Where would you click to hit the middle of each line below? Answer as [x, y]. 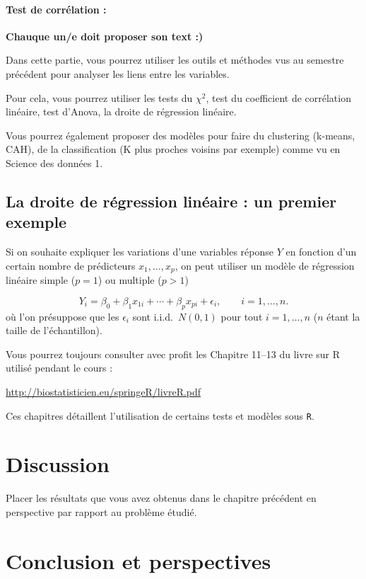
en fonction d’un [321, 252]
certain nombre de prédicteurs [71, 265]
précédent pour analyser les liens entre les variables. [118, 73]
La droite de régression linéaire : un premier [171, 201]
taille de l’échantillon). [54, 330]
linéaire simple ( [41, 280]
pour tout [242, 316]
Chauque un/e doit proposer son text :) [105, 36]
